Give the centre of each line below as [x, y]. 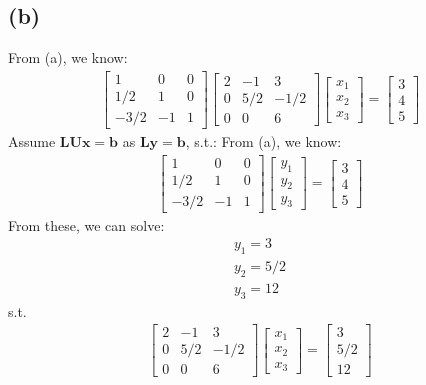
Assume [32, 140]
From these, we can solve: [86, 224]
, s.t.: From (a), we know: [263, 140]
